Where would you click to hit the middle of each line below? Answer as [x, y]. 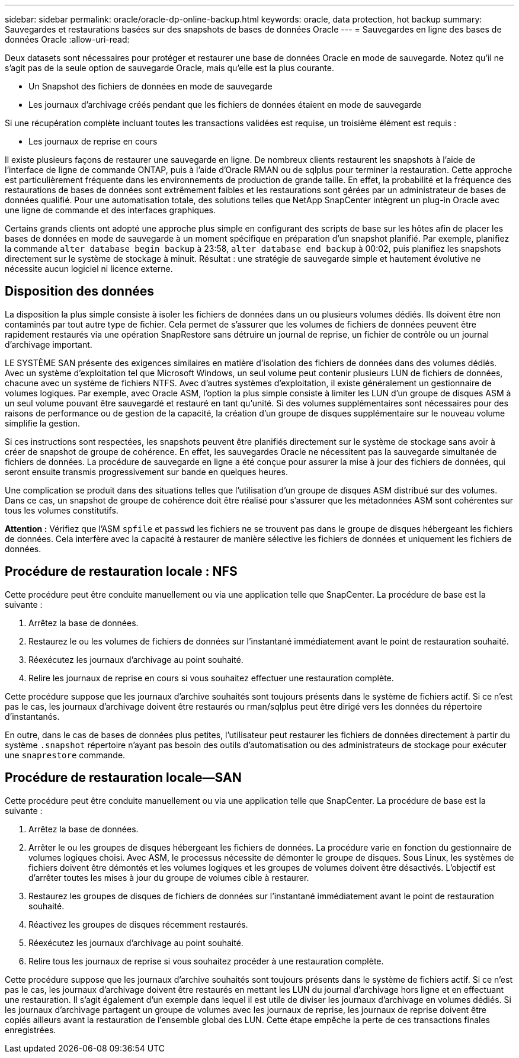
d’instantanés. [32, 716]
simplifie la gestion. [43, 423]
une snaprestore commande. [65, 755]
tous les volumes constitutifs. [62, 510]
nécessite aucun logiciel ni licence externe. [89, 269]
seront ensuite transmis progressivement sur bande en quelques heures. [146, 472]
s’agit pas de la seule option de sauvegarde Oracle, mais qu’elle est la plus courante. [169, 68]
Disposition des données [80, 291]
